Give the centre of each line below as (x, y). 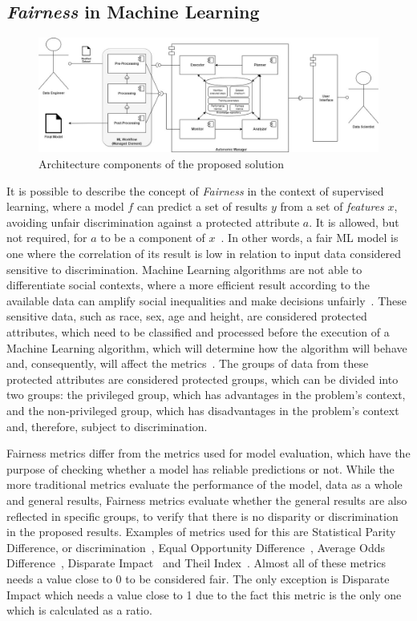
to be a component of (153, 238)
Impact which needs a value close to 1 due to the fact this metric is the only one (204, 594)
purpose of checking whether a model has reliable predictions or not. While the (200, 468)
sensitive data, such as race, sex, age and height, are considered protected (187, 316)
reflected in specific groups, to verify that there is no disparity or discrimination (202, 516)
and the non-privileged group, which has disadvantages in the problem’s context (203, 410)
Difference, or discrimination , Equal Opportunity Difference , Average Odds (196, 547)
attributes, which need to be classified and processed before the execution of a (198, 332)
